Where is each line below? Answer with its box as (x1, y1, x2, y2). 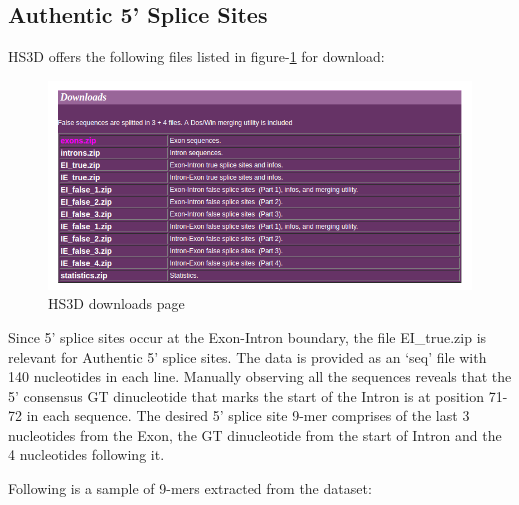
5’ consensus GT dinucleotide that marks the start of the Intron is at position (8, 385, 484, 406)
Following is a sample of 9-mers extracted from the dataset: (8, 478, 372, 499)
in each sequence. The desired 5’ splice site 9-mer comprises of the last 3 (26, 405, 470, 426)
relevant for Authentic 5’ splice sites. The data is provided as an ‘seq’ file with (8, 346, 487, 367)
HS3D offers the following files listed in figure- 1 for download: (8, 46, 385, 67)
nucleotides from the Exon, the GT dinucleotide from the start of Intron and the (8, 424, 502, 445)
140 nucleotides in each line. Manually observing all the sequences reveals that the (8, 366, 512, 387)
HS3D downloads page (48, 293, 185, 314)
